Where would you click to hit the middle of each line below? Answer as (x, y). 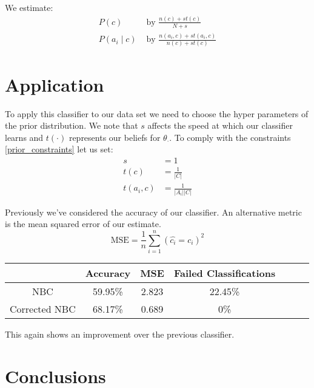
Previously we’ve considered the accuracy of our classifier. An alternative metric (153, 212)
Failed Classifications (225, 273)
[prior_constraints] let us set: (59, 149)
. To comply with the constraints (230, 137)
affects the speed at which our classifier (220, 125)
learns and (24, 137)
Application (55, 84)
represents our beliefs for (115, 137)
